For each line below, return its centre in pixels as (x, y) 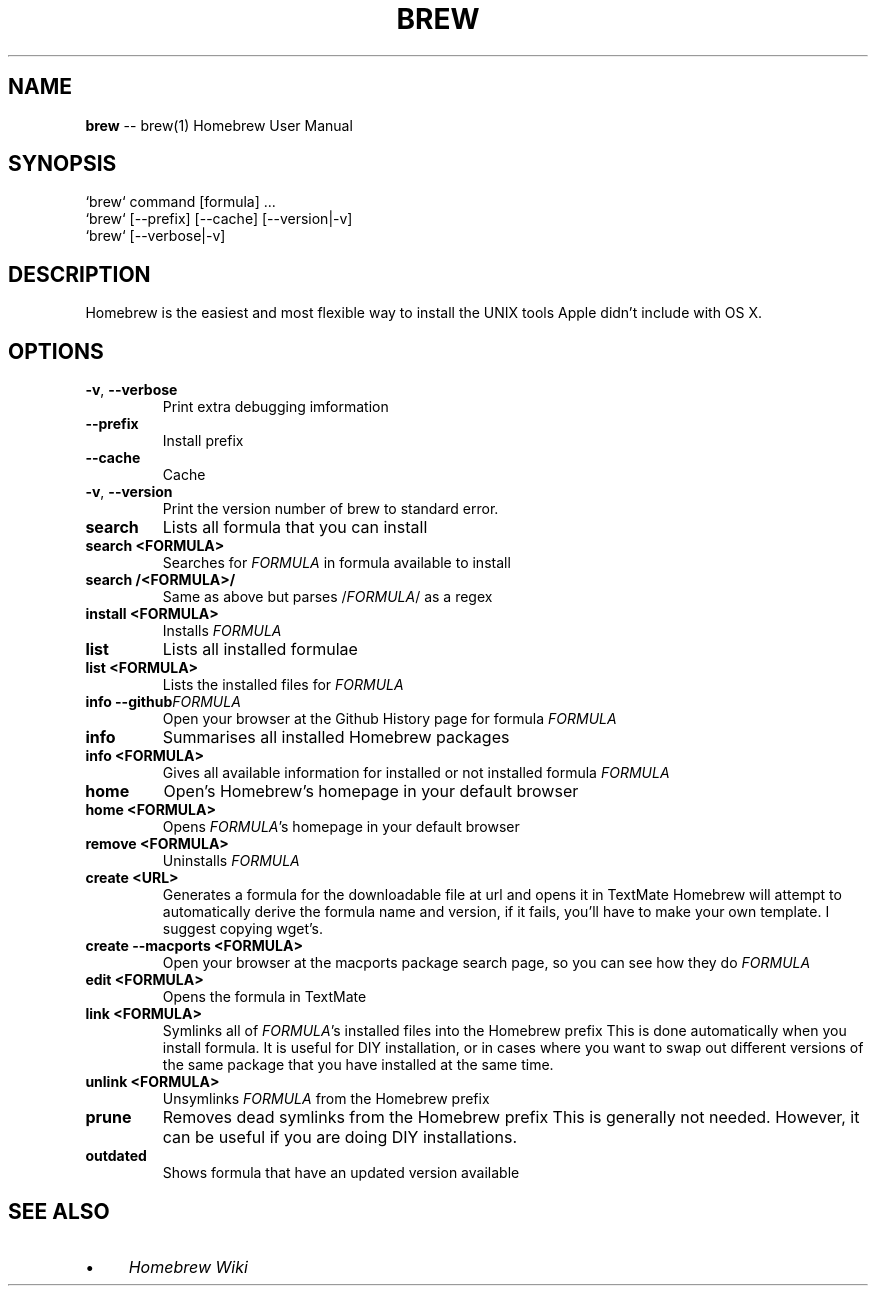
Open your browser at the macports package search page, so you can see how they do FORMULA (486, 963)
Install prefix (203, 441)
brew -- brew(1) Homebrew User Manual (219, 125)
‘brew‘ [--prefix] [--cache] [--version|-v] (219, 219)
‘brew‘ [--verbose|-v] (155, 236)
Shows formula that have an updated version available (341, 1173)
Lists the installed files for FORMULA (283, 685)
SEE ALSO (59, 1211)
